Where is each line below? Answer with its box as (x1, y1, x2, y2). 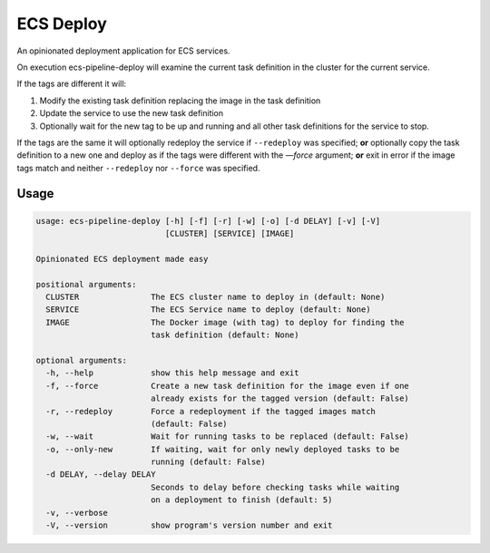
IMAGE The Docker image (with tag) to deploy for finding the (45, 317, 405, 327)
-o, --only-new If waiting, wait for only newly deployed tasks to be (45, 444, 400, 454)
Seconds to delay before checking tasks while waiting (150, 481, 400, 492)
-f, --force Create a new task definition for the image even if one (45, 381, 410, 391)
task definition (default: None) (150, 330, 299, 340)
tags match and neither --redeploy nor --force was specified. (16, 162, 260, 173)
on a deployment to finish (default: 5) (150, 495, 333, 505)
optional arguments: (35, 354, 127, 365)
